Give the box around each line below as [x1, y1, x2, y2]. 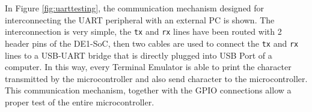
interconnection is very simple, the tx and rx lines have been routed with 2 [5, 25, 282, 38]
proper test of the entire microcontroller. [5, 95, 154, 108]
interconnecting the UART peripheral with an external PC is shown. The [5, 13, 275, 26]
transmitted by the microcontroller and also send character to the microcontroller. [5, 72, 308, 84]
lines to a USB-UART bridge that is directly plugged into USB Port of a [5, 49, 272, 61]
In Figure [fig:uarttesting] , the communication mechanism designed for [5, 2, 265, 14]
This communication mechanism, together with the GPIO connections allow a [5, 84, 292, 96]
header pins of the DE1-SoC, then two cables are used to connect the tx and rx [5, 37, 299, 49]
